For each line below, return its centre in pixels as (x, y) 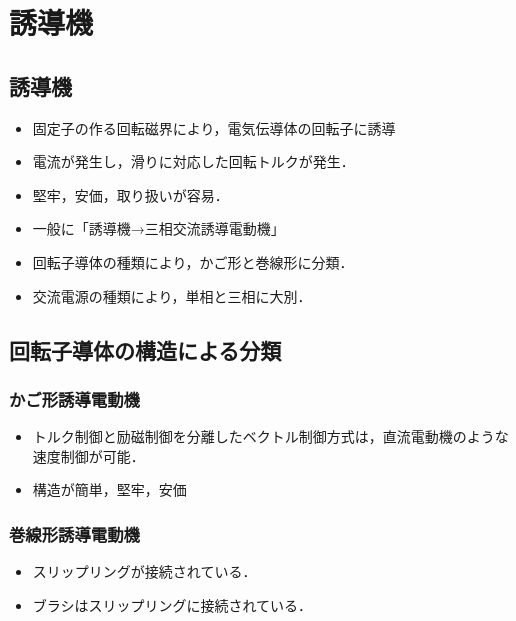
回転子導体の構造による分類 (145, 349)
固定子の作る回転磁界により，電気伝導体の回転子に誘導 (214, 127)
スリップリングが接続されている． (144, 571)
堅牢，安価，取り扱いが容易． (130, 194)
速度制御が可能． (88, 455)
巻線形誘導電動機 (74, 533)
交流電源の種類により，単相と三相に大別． (172, 295)
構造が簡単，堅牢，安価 (109, 489)
